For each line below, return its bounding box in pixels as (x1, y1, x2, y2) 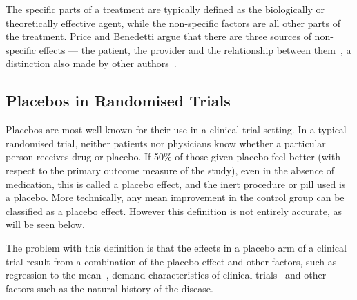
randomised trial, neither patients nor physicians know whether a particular (6, 135, 326, 150)
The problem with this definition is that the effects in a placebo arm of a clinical (6, 240, 347, 254)
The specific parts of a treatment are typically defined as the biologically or (6, 2, 325, 16)
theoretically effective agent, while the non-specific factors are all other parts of (6, 15, 340, 30)
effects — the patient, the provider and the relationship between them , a (39, 42, 351, 57)
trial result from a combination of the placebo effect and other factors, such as (6, 254, 337, 268)
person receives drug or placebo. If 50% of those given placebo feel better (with (6, 149, 340, 164)
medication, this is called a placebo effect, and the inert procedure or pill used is (6, 176, 346, 191)
